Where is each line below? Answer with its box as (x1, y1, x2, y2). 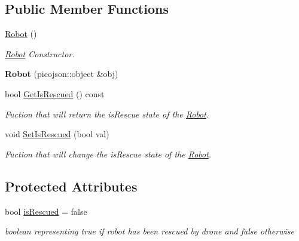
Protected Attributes (5, 177, 138, 195)
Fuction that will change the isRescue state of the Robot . (5, 147, 212, 160)
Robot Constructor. (5, 47, 75, 60)
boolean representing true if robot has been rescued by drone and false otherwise (5, 225, 294, 237)
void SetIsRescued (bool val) (5, 128, 109, 140)
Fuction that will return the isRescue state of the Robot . (5, 107, 209, 120)
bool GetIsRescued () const (5, 87, 105, 100)
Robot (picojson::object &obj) (5, 67, 118, 80)
